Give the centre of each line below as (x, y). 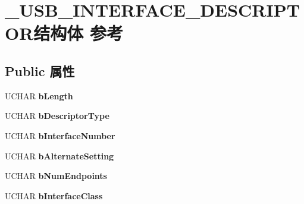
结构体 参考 (79, 33)
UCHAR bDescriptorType (57, 116)
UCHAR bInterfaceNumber (60, 135)
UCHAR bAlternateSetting (59, 156)
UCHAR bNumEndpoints (56, 176)
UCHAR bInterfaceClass (54, 195)
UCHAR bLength (39, 95)
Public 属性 (40, 70)
